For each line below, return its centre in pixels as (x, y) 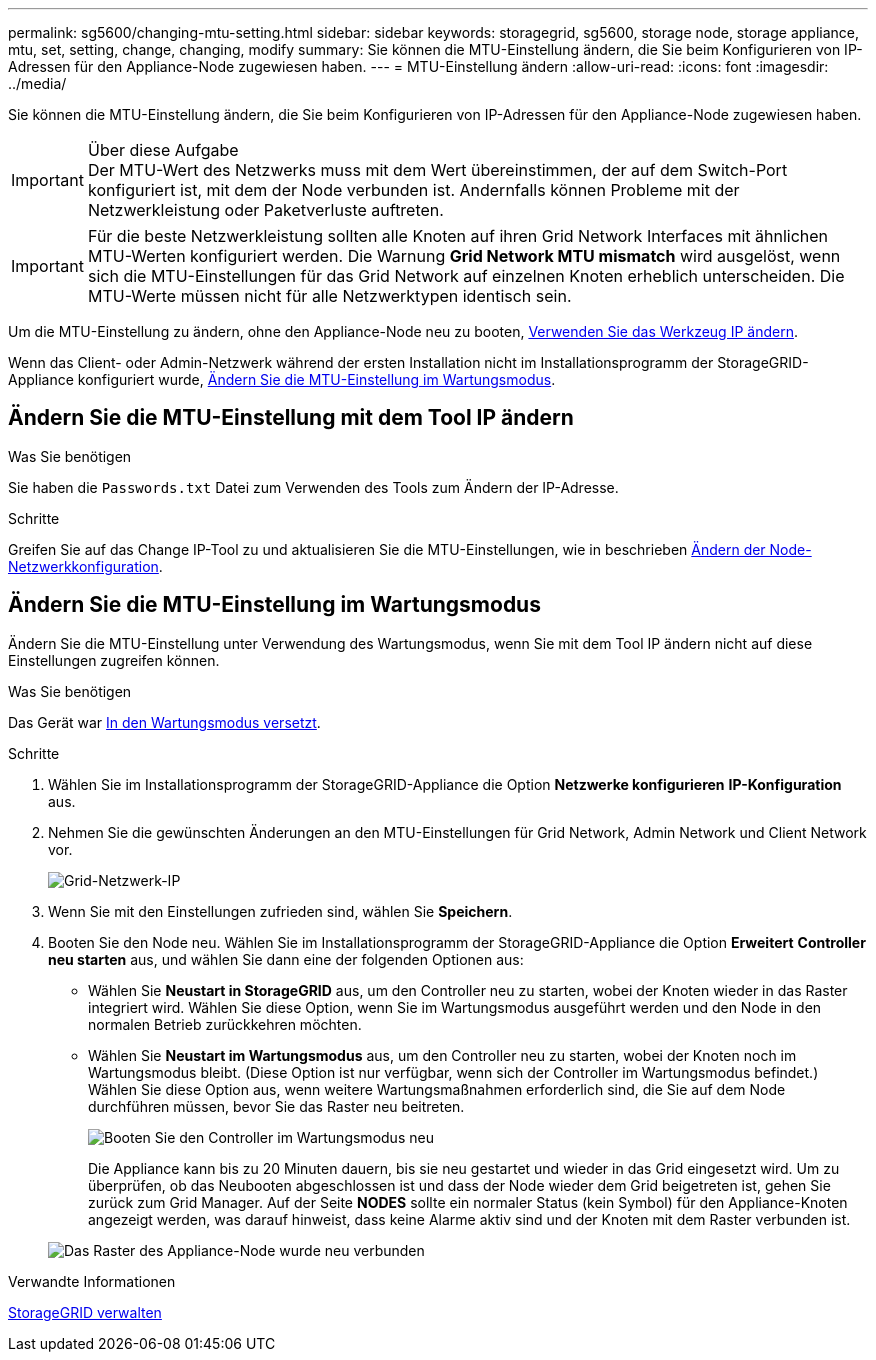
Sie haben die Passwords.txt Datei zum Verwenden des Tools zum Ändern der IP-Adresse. (313, 487)
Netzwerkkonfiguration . (85, 566)
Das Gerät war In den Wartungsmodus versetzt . (164, 722)
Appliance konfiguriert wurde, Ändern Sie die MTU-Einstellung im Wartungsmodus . (282, 379)
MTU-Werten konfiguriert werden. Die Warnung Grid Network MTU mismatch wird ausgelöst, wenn (464, 256)
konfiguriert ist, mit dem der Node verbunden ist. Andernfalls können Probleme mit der (413, 190)
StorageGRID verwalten (85, 1312)
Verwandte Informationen (92, 1281)
